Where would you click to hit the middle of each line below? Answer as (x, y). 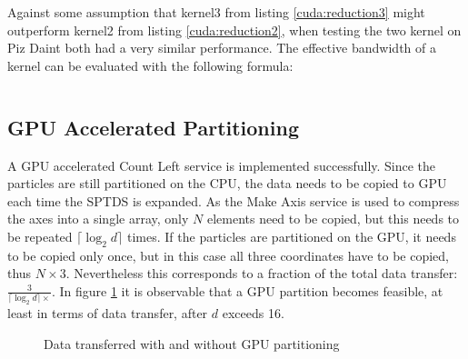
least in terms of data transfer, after (108, 313)
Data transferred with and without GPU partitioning (192, 343)
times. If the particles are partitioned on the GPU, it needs (291, 236)
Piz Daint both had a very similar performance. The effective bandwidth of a (222, 48)
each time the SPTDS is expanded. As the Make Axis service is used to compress (234, 200)
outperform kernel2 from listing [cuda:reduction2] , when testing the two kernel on (234, 30)
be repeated (40, 236)
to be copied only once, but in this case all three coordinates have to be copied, (229, 255)
